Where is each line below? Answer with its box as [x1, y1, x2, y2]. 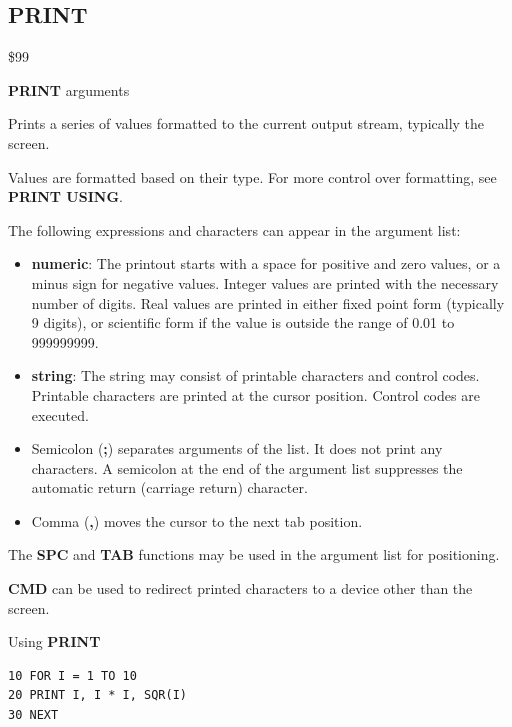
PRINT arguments [8, 79, 130, 100]
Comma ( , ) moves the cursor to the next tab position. [31, 510, 363, 531]
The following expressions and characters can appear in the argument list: [8, 219, 461, 240]
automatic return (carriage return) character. [31, 477, 308, 498]
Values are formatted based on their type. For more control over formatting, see [8, 166, 497, 187]
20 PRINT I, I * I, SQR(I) [8, 688, 187, 703]
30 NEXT [8, 708, 59, 723]
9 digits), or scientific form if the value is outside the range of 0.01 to [31, 312, 455, 333]
